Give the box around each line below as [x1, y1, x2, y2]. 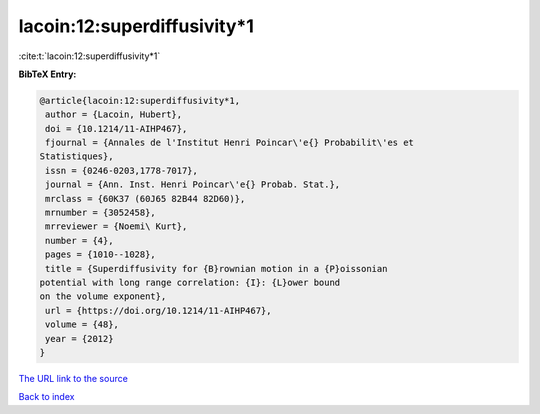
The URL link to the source [18, 372, 129, 384]
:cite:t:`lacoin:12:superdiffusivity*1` [18, 50, 161, 62]
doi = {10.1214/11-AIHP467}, [45, 123, 188, 134]
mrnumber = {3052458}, [45, 207, 157, 219]
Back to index [18, 391, 75, 403]
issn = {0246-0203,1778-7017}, [45, 165, 199, 176]
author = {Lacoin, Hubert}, [45, 109, 183, 120]
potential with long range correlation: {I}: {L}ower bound [39, 277, 341, 288]
